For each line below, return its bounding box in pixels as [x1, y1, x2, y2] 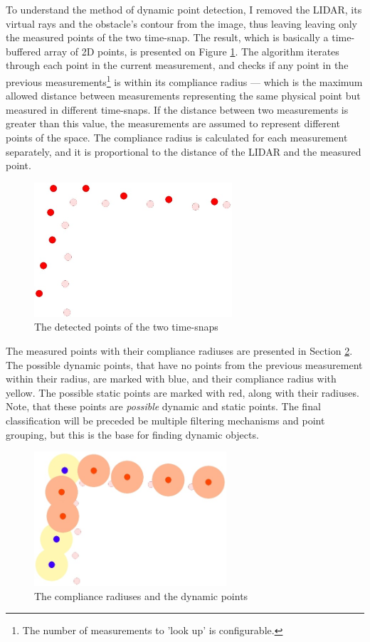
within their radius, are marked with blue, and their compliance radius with [6, 371, 337, 386]
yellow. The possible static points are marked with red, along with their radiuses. [6, 385, 359, 400]
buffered [6, 43, 41, 58]
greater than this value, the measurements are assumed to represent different [6, 116, 341, 131]
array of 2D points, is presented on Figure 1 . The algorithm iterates [44, 43, 339, 58]
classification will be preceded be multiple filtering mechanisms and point [6, 412, 325, 427]
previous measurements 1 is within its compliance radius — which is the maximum [6, 72, 363, 89]
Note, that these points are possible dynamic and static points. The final [6, 399, 321, 414]
